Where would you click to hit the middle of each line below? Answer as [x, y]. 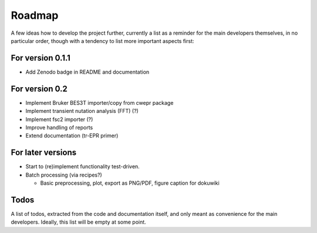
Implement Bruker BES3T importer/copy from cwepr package [100, 102]
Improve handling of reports [59, 127]
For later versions [43, 153]
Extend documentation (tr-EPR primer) [72, 136]
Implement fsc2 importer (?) [59, 119]
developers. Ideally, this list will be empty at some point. [78, 222]
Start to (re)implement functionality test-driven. [83, 167]
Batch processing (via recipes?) [64, 175]
